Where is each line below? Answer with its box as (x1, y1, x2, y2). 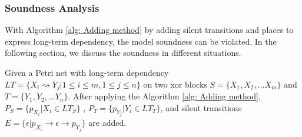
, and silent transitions (160, 101, 242, 113)
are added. (88, 116, 127, 129)
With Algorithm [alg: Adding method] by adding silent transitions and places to (5, 24, 294, 36)
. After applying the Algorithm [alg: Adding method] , (68, 90, 261, 102)
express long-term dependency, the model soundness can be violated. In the (5, 35, 277, 47)
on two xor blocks (143, 78, 207, 90)
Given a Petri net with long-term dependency (5, 66, 169, 78)
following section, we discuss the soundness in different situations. (5, 46, 241, 59)
